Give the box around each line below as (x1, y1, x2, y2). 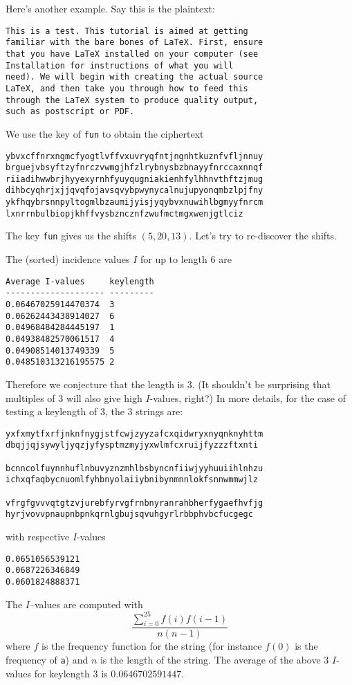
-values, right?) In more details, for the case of (149, 390, 346, 405)
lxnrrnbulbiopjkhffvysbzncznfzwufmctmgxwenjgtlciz (6, 208, 243, 219)
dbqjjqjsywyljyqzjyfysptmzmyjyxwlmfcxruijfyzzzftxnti (6, 440, 259, 450)
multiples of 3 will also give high (6, 390, 142, 405)
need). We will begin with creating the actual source (6, 72, 263, 82)
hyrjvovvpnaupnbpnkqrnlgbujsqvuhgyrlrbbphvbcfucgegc (6, 509, 253, 520)
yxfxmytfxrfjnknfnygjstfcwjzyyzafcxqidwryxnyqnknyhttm (6, 428, 263, 439)
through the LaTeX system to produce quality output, (6, 95, 259, 105)
